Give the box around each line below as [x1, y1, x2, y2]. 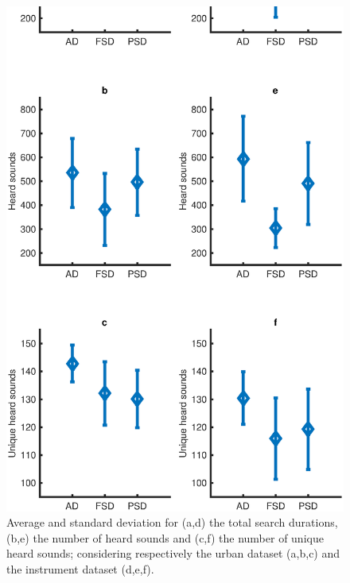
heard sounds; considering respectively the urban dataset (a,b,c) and [6, 545, 340, 562]
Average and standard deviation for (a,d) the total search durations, [6, 514, 338, 531]
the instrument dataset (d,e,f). [6, 561, 154, 577]
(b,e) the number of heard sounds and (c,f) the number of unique [6, 529, 324, 546]
